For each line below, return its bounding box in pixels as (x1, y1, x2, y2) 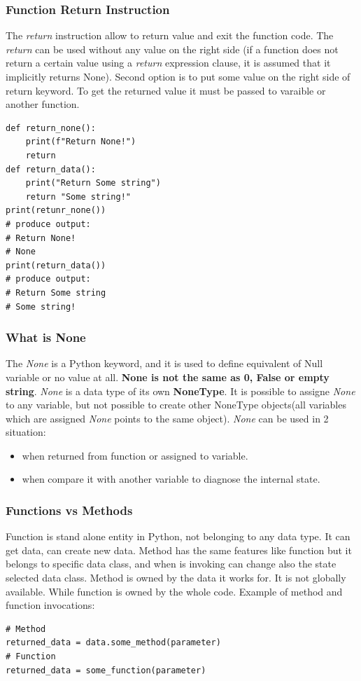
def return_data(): (6, 164, 96, 174)
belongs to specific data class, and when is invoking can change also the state (6, 556, 337, 571)
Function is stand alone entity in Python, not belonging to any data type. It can (6, 529, 351, 544)
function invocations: (6, 598, 95, 612)
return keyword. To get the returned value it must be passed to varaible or (6, 83, 326, 97)
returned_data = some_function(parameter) (6, 665, 206, 675)
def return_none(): (6, 123, 96, 133)
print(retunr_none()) (6, 205, 106, 216)
